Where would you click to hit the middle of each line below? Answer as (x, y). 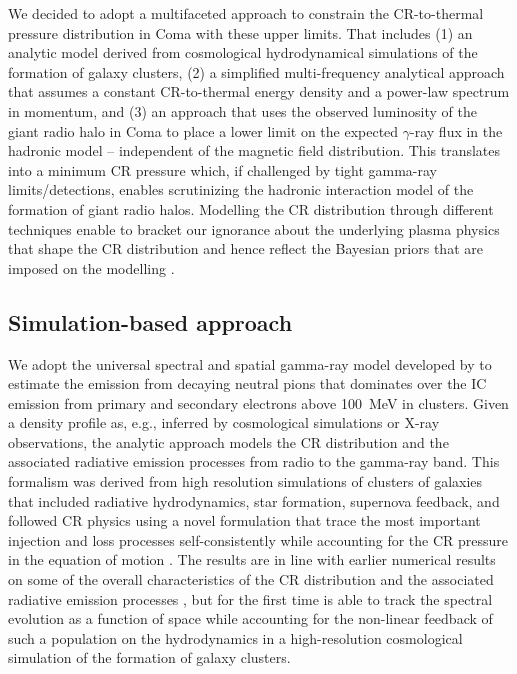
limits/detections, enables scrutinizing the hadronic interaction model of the (241, 189)
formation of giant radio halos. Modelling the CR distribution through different (251, 208)
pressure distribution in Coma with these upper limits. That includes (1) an (240, 32)
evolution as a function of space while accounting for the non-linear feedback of (250, 618)
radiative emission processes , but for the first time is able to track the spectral (250, 598)
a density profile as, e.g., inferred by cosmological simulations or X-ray (224, 422)
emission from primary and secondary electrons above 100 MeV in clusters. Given (258, 402)
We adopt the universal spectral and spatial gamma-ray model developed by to (250, 363)
